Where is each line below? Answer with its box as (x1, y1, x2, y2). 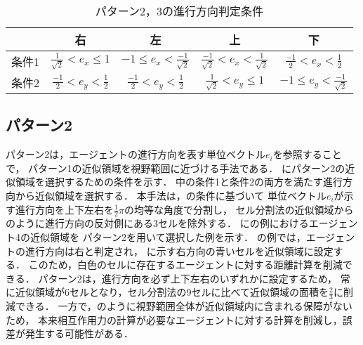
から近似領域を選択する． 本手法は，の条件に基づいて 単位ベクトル (15, 188, 326, 202)
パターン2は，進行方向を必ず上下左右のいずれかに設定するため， (38, 271, 337, 285)
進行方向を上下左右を (15, 202, 114, 216)
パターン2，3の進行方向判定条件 (95, 3, 264, 19)
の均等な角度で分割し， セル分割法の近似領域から (124, 202, 354, 216)
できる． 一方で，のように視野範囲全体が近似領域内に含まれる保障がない (15, 299, 352, 313)
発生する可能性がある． (25, 326, 133, 341)
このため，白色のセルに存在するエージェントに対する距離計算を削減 (28, 257, 343, 272)
